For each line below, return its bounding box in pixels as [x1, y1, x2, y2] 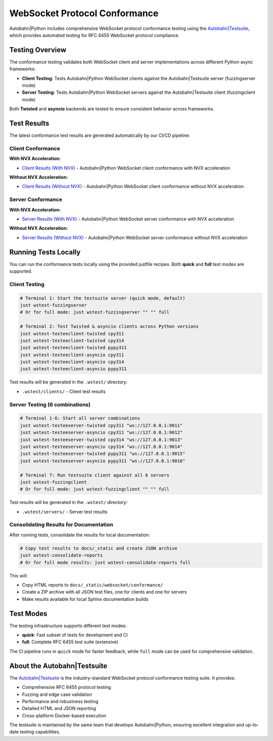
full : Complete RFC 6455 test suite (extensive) [22, 639, 119, 645]
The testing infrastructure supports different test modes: [9, 622, 127, 629]
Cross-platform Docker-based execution [22, 712, 106, 719]
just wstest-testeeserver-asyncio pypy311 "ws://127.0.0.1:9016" [20, 458, 186, 463]
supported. [9, 268, 32, 275]
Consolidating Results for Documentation [9, 521, 113, 528]
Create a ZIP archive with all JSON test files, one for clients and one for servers [22, 589, 187, 595]
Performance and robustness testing [22, 698, 99, 704]
